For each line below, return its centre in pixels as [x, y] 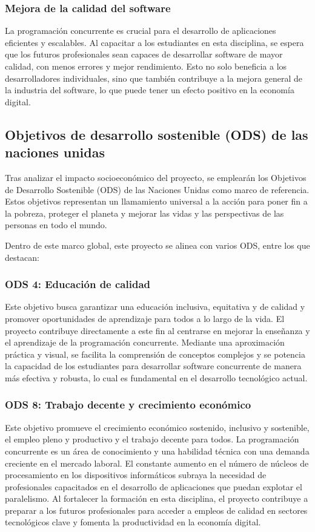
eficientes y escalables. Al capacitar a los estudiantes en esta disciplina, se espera [154, 42]
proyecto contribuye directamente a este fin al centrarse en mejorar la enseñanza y [157, 330]
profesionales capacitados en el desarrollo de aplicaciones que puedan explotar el [154, 486]
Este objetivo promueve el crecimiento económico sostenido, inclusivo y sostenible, [157, 427]
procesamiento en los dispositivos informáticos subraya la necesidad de [136, 475]
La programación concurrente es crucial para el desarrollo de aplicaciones [141, 31]
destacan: [22, 257]
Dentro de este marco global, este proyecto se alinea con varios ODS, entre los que [157, 245]
